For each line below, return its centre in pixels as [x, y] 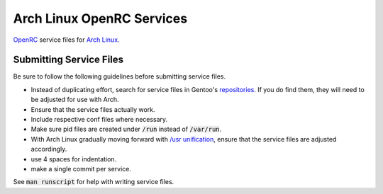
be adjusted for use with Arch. [75, 100]
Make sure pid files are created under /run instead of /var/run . [126, 129]
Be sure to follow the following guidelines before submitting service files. [120, 76]
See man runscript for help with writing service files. [94, 182]
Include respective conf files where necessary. [99, 120]
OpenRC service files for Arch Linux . [66, 40]
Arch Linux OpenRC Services [100, 18]
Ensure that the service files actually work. [93, 109]
